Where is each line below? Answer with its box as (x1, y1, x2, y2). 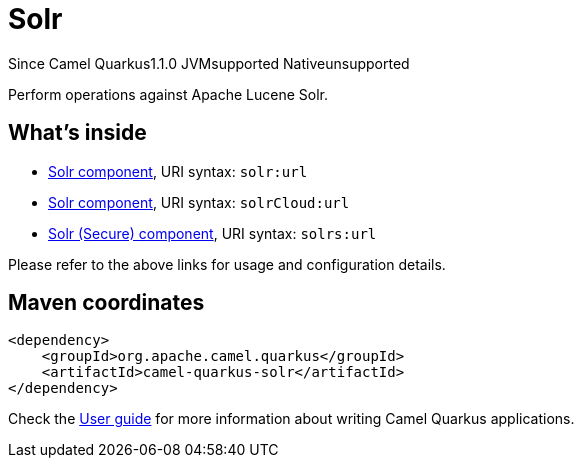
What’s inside (8, 120, 147, 146)
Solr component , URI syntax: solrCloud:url (48, 193, 350, 211)
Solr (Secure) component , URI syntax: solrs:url (48, 224, 377, 242)
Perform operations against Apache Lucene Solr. (8, 85, 329, 103)
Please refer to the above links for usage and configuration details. (8, 255, 446, 273)
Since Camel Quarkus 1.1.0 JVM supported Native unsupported (8, 54, 410, 72)
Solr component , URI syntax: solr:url (48, 162, 308, 180)
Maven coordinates (8, 290, 205, 316)
